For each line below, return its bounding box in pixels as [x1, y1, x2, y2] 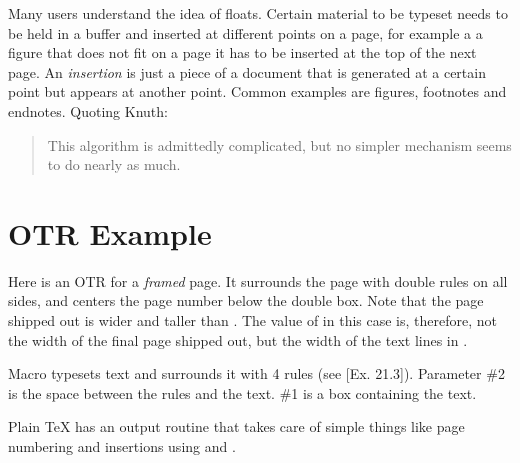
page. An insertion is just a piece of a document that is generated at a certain [8, 61, 486, 82]
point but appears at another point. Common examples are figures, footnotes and [8, 81, 507, 102]
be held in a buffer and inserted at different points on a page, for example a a [8, 22, 483, 43]
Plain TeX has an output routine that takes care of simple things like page [8, 416, 465, 437]
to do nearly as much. [47, 154, 181, 175]
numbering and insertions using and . [8, 436, 236, 457]
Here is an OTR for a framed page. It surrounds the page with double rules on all [8, 270, 508, 291]
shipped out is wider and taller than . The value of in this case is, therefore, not [8, 310, 497, 331]
